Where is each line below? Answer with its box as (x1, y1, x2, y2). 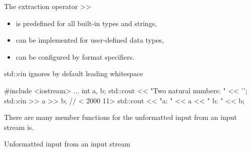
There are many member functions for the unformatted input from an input (4, 112, 237, 122)
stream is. (4, 121, 34, 132)
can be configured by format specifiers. (16, 51, 135, 62)
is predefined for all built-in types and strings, (16, 18, 157, 28)
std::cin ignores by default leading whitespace (4, 68, 143, 79)
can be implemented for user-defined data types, (16, 35, 164, 45)
